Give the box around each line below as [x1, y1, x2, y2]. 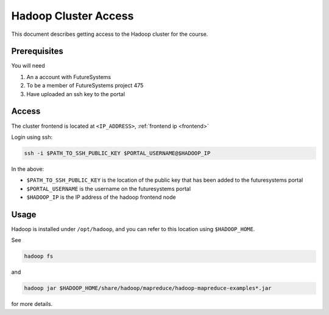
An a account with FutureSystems [26, 73, 111, 80]
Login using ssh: [11, 133, 53, 140]
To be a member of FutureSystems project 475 [26, 82, 144, 89]
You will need [11, 62, 45, 69]
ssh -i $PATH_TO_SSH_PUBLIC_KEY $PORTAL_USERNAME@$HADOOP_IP [24, 150, 211, 156]
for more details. [11, 300, 53, 308]
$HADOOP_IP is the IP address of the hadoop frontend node [26, 193, 176, 201]
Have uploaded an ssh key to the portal [26, 90, 125, 97]
